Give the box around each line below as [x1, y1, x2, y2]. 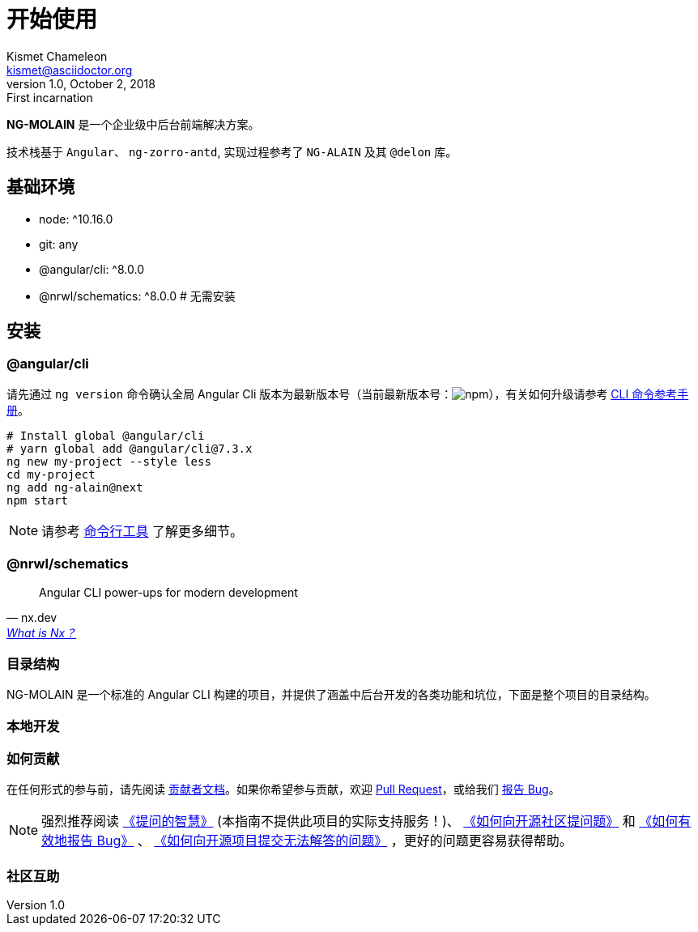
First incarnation [6, 90, 93, 104]
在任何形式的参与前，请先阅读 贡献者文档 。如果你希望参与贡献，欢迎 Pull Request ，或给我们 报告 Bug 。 [6, 782, 560, 797]
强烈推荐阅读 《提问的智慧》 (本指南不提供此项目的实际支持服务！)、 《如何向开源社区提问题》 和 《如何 [41, 813, 679, 830]
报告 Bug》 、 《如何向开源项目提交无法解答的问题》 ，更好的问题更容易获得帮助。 [67, 832, 572, 849]
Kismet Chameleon [6, 49, 108, 63]
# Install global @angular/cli [6, 428, 205, 442]
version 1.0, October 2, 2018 [6, 76, 155, 91]
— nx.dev [6, 610, 57, 624]
